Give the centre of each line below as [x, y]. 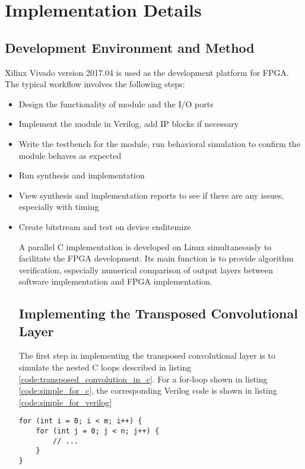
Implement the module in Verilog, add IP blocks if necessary [129, 124]
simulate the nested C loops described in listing [105, 367]
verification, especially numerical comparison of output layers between [146, 269]
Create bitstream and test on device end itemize [105, 226]
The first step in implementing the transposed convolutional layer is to [147, 355]
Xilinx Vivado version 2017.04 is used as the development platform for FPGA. [147, 72]
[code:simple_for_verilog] [65, 402]
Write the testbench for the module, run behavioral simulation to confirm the [159, 143]
